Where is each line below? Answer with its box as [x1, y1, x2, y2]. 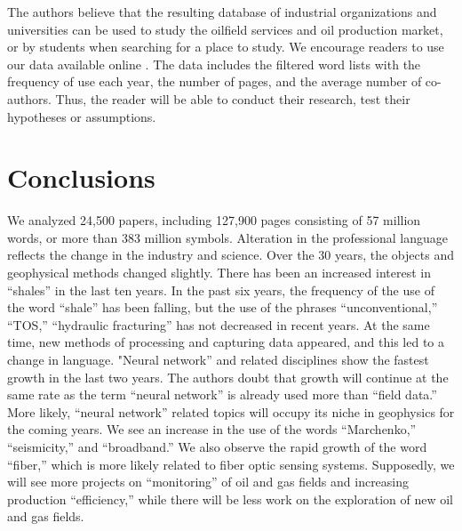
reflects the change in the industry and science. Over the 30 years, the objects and [7, 245, 454, 264]
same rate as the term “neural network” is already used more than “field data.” [7, 385, 437, 404]
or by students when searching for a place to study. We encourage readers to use [7, 37, 444, 56]
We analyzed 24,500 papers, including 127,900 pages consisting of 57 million [7, 211, 421, 229]
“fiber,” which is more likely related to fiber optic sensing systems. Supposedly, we [7, 455, 455, 473]
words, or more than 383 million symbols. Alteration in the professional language [7, 228, 449, 246]
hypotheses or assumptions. [7, 107, 156, 125]
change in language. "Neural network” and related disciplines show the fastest [7, 350, 429, 369]
